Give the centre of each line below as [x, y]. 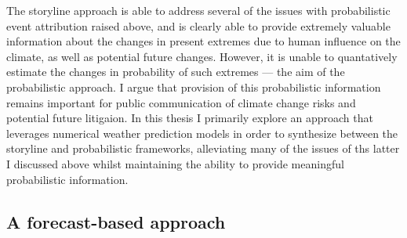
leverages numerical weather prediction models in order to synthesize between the [202, 133]
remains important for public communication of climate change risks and [181, 102]
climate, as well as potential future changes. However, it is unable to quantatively [202, 56]
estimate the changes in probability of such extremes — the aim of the [176, 72]
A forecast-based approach [116, 221]
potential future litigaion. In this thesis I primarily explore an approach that [190, 118]
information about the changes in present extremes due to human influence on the [203, 41]
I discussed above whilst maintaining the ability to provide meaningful [175, 163]
